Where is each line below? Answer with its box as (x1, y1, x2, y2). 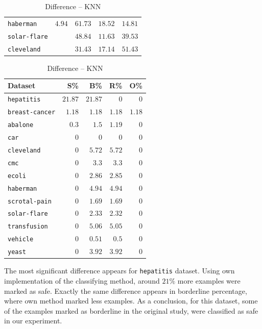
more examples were (177, 275, 241, 286)
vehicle (8, 236, 34, 243)
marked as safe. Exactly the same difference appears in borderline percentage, (4, 285, 247, 296)
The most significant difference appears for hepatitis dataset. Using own (4, 265, 235, 276)
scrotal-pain (8, 197, 52, 205)
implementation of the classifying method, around (4, 275, 160, 286)
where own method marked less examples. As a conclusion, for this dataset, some (4, 295, 258, 306)
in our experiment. (4, 315, 62, 326)
